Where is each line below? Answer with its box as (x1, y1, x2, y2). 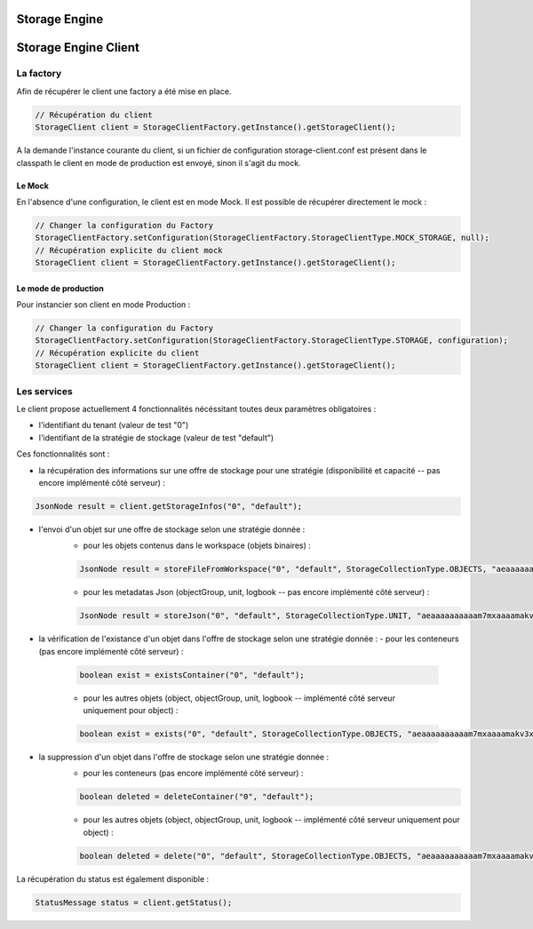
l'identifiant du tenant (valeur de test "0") (38, 420, 189, 431)
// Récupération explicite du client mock (35, 245, 223, 255)
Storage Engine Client (16, 40, 139, 55)
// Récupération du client (35, 109, 153, 120)
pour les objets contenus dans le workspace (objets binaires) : (83, 540, 311, 551)
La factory (16, 67, 62, 80)
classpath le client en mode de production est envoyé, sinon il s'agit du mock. (16, 157, 301, 168)
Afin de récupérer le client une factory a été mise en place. (16, 85, 232, 97)
